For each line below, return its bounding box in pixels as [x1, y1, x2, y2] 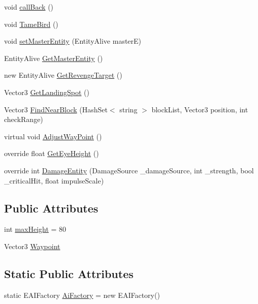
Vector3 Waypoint [4, 240, 60, 251]
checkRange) [4, 114, 43, 125]
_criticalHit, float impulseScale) [4, 175, 104, 186]
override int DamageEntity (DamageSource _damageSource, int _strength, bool [4, 165, 254, 175]
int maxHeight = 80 [4, 224, 67, 234]
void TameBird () [4, 18, 58, 29]
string [119, 104, 138, 114]
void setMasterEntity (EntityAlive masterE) [4, 36, 142, 46]
